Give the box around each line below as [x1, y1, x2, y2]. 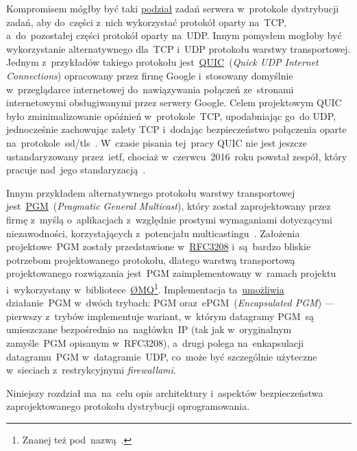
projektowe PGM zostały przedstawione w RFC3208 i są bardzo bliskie [6, 239, 311, 254]
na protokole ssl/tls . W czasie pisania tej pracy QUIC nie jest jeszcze [6, 135, 307, 149]
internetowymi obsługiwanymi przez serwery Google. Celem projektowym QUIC [6, 95, 342, 110]
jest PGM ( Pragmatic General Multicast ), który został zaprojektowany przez [6, 199, 331, 213]
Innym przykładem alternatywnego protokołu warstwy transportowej [6, 185, 295, 199]
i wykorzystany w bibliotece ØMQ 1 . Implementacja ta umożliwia [6, 280, 284, 296]
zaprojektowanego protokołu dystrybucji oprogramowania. [6, 399, 250, 413]
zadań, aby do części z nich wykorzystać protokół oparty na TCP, [6, 14, 286, 29]
